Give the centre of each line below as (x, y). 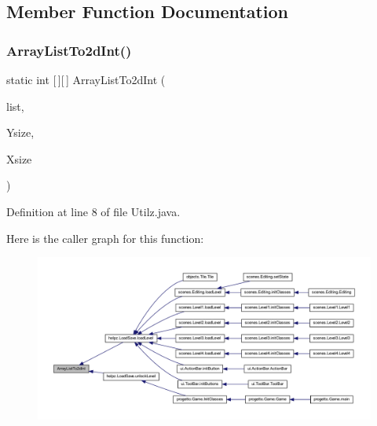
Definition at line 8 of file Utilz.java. (93, 211)
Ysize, (20, 132)
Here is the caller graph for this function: (105, 238)
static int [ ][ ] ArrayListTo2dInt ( (86, 79)
